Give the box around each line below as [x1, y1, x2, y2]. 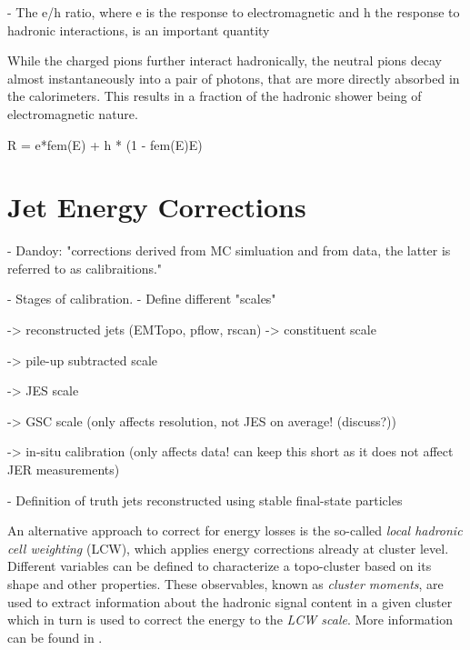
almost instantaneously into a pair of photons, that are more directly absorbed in [7, 68, 460, 87]
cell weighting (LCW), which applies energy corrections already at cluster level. [7, 538, 449, 557]
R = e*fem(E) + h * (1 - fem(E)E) [7, 135, 203, 154]
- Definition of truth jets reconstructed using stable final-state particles [7, 490, 403, 509]
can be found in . [7, 627, 103, 646]
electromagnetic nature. [7, 104, 138, 123]
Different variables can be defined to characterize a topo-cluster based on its [7, 556, 432, 575]
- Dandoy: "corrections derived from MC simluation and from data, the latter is [7, 241, 451, 260]
